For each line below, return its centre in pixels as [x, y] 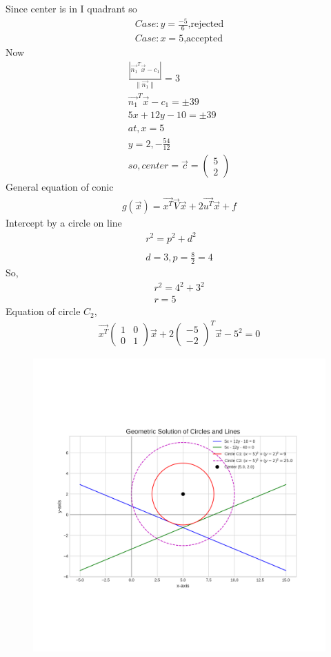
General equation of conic [60, 187]
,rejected [206, 25]
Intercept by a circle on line [64, 223]
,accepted [203, 38]
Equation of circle [43, 311]
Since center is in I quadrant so [71, 8]
